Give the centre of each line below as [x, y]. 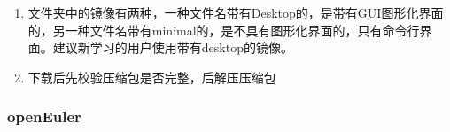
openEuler [44, 116]
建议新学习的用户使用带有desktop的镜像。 [173, 47]
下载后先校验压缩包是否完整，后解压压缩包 [152, 77]
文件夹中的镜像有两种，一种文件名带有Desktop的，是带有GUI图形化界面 [236, 12]
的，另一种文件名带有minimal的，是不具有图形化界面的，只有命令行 [224, 30]
